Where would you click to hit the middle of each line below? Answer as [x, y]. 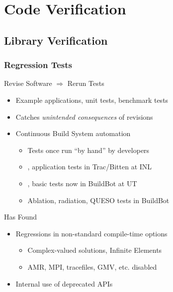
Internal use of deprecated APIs [64, 283]
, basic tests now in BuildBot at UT [82, 183]
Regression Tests [38, 65]
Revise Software [28, 83]
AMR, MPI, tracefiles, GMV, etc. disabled [92, 266]
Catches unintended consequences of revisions [84, 116]
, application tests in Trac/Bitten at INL [90, 167]
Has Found [21, 217]
